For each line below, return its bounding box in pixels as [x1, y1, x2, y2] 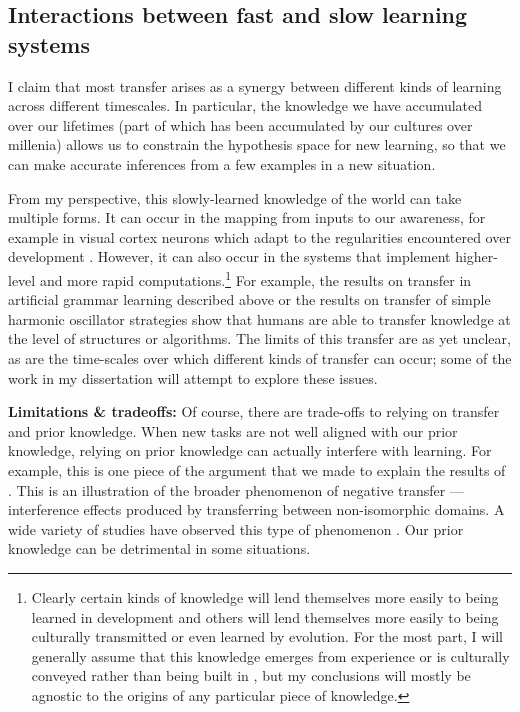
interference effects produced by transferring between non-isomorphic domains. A [8, 499, 505, 520]
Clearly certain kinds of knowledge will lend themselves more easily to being [31, 586, 499, 607]
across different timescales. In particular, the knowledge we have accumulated [8, 95, 483, 116]
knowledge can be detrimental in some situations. [8, 538, 311, 559]
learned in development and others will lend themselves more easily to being [31, 606, 499, 627]
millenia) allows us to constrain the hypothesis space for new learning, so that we [8, 134, 506, 155]
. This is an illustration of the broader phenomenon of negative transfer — [8, 479, 464, 500]
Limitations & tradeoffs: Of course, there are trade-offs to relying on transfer [8, 401, 500, 422]
